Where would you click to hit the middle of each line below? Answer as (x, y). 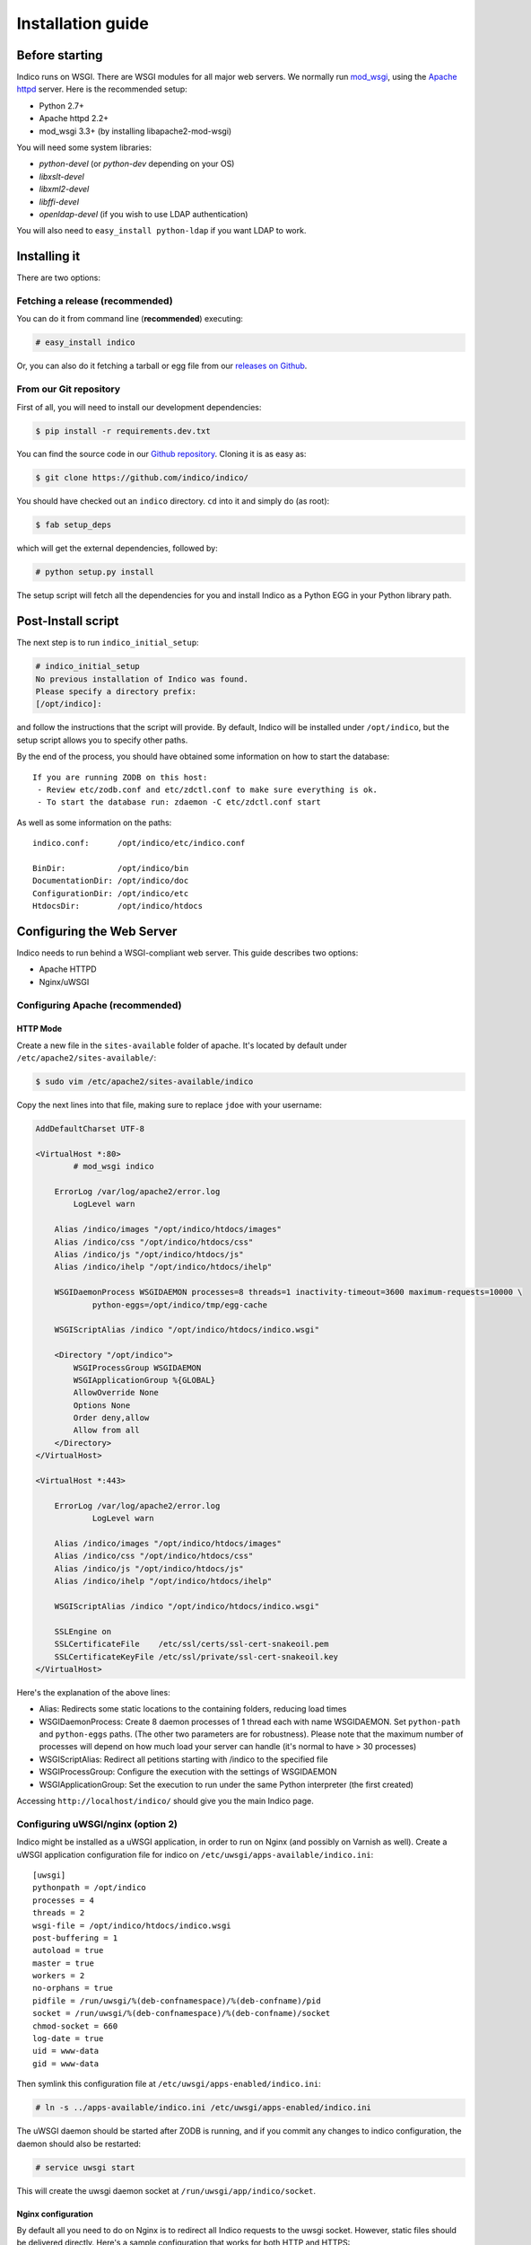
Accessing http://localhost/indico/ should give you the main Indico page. (165, 1801)
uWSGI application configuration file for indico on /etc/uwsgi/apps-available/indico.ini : (195, 1854)
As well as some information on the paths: (94, 823)
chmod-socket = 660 (75, 2026)
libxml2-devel (64, 189)
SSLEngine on (83, 1631)
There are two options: (58, 277)
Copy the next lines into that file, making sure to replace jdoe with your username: (169, 1105)
